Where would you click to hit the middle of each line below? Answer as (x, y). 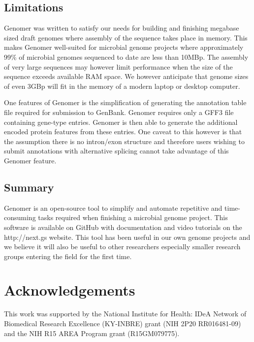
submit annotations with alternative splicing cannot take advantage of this (116, 151)
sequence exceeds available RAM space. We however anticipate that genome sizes (126, 76)
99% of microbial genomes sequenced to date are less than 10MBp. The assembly (126, 57)
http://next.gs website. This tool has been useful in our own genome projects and (127, 237)
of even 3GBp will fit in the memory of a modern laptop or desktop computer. (122, 86)
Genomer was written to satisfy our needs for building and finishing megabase (122, 28)
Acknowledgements (70, 290)
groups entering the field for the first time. (68, 256)
